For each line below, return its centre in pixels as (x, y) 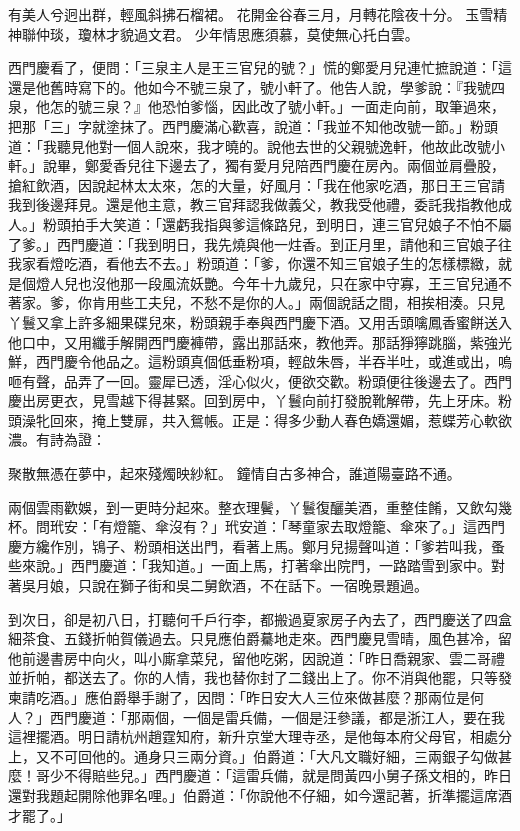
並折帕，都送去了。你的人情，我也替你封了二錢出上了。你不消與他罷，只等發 (260, 677)
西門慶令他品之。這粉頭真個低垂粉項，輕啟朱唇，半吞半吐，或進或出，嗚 (273, 361)
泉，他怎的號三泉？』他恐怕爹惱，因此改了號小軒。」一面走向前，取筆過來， (256, 106)
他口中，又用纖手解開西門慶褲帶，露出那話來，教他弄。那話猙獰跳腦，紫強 (253, 341)
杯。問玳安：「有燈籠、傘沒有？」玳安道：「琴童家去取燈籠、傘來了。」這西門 (256, 526)
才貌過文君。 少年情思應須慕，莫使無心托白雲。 (262, 33)
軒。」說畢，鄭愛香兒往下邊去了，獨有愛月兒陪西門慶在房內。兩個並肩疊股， (256, 165)
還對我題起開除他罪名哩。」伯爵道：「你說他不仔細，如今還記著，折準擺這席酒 (260, 794)
